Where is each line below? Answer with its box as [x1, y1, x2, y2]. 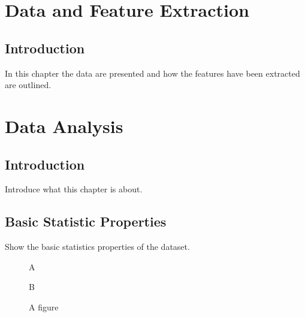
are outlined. [5, 79, 52, 91]
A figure [29, 300, 59, 313]
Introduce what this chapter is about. [5, 183, 143, 195]
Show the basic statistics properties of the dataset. [5, 240, 190, 253]
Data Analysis [5, 113, 123, 138]
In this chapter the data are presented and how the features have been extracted [5, 67, 300, 79]
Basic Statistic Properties [5, 212, 167, 231]
